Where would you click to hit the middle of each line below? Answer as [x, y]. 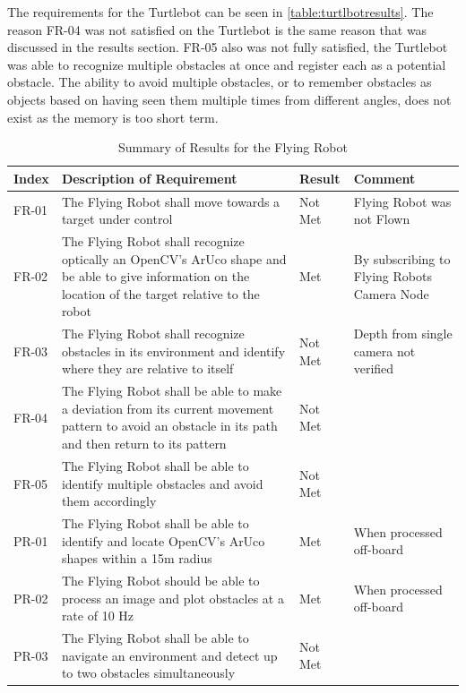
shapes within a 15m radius [137, 558]
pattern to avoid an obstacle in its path [169, 426]
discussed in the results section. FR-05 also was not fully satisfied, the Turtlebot [228, 47]
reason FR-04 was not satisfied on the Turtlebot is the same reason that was [217, 29]
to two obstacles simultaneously [148, 673]
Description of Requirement [149, 178]
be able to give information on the [155, 276]
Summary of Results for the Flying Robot [233, 147]
